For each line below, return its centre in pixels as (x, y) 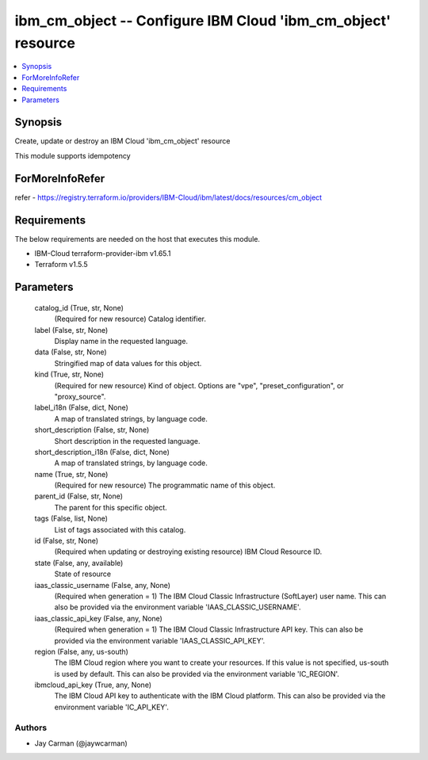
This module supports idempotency (73, 155)
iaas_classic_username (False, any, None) (102, 585)
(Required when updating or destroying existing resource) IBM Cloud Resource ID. (188, 552)
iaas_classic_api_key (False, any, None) (98, 618)
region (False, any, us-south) (81, 651)
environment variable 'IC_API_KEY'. (112, 707)
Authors (31, 728)
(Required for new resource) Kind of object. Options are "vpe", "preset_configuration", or (199, 385)
